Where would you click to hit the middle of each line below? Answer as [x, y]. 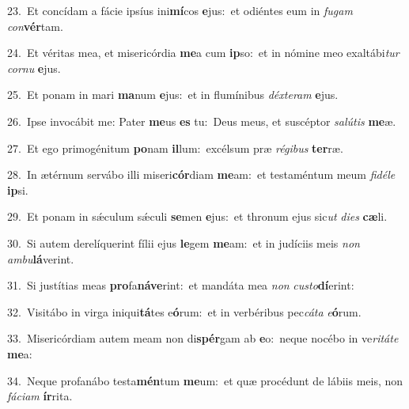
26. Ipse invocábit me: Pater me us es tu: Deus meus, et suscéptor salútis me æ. [202, 121]
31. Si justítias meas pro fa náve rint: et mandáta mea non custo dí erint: [181, 285]
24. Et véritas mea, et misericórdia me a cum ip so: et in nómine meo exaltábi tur [203, 53]
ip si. [18, 189]
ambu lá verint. [41, 258]
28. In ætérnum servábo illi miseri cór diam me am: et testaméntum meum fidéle [201, 174]
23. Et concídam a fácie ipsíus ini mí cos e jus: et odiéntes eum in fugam [180, 10]
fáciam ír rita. [40, 396]
